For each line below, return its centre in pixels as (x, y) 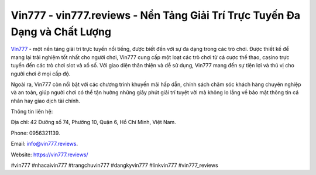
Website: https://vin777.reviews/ (49, 155)
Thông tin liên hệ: (32, 112)
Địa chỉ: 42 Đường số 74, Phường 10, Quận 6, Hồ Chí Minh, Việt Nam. (94, 122)
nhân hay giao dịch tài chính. (45, 101)
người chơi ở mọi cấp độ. (41, 74)
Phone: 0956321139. (36, 133)
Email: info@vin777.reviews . (44, 144)
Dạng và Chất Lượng (61, 32)
